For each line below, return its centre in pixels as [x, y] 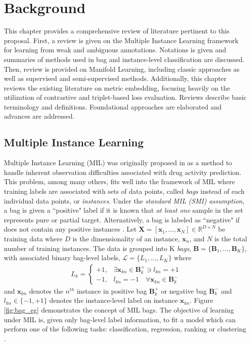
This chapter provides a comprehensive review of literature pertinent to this [117, 31]
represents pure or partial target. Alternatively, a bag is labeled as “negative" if [122, 219]
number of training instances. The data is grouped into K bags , [98, 248]
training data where [33, 239]
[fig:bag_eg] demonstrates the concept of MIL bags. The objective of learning [119, 310]
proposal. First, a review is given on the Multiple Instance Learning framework [121, 40]
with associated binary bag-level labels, [62, 258]
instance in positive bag [112, 290]
